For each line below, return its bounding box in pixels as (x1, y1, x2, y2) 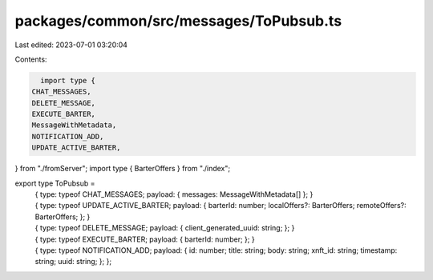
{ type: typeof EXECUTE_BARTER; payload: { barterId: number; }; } (34, 234, 256, 244)
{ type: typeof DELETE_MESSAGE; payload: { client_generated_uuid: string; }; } (34, 223, 295, 233)
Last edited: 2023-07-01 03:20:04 (14, 40, 128, 50)
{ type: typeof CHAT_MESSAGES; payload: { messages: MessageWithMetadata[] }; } (34, 190, 314, 199)
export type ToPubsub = (14, 178, 95, 188)
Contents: (14, 54, 47, 64)
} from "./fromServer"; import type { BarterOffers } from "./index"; (14, 164, 231, 174)
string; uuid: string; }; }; (34, 257, 112, 266)
